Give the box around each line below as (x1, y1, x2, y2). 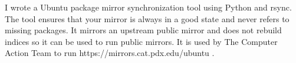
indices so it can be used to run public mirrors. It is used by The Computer (5, 35, 278, 47)
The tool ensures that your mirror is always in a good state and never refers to (5, 12, 290, 24)
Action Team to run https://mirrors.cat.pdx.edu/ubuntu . (5, 47, 215, 59)
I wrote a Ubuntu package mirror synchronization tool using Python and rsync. (5, 1, 292, 13)
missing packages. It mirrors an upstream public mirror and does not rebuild (5, 24, 282, 36)
